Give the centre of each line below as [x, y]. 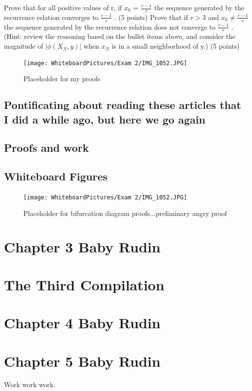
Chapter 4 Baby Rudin [82, 323]
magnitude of [24, 46]
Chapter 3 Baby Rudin [82, 246]
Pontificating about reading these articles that [123, 105]
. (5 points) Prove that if [151, 17]
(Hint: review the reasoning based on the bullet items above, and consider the [120, 36]
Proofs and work [46, 148]
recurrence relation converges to [51, 17]
